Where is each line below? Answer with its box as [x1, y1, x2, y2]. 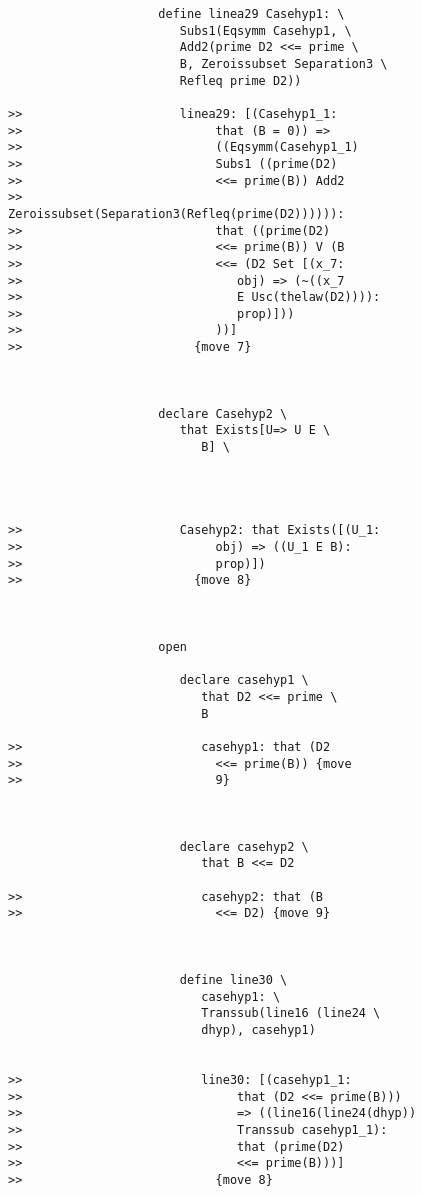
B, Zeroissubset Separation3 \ [179, 56, 388, 71]
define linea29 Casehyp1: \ [158, 7, 345, 21]
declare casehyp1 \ [179, 673, 309, 688]
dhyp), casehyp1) [201, 1023, 316, 1038]
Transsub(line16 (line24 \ [201, 1006, 381, 1021]
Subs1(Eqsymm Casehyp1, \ [179, 23, 352, 38]
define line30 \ [179, 973, 288, 988]
